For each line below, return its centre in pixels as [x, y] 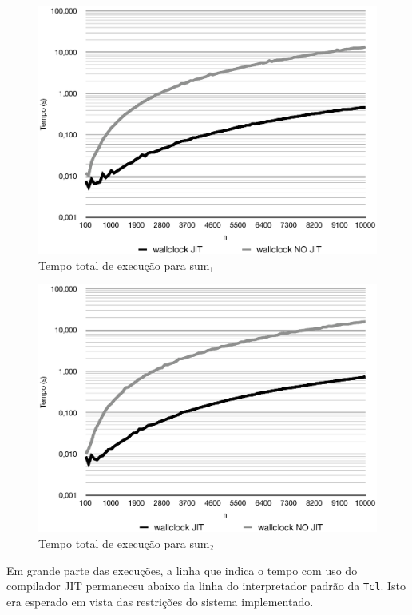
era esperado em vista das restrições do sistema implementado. [160, 601]
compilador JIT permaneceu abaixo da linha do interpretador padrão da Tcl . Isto [206, 586]
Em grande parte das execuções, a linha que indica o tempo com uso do [182, 570]
